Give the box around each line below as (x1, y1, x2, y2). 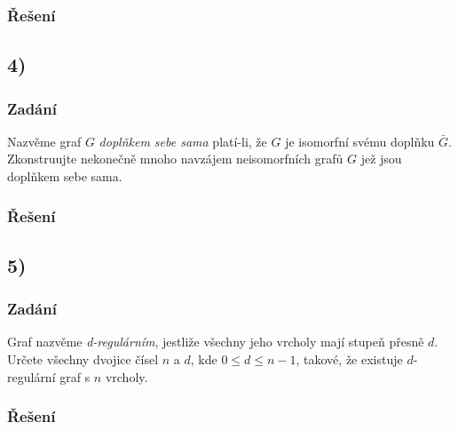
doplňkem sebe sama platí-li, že (99, 131, 267, 150)
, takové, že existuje (296, 350, 403, 369)
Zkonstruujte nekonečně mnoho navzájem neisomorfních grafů (7, 149, 343, 168)
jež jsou (360, 149, 402, 168)
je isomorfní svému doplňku (285, 131, 435, 150)
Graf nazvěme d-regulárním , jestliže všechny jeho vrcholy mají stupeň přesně (7, 332, 424, 351)
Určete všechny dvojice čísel (7, 350, 159, 369)
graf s (59, 367, 91, 386)
